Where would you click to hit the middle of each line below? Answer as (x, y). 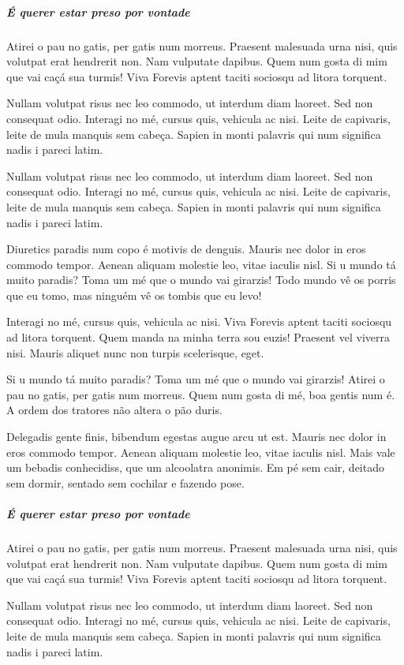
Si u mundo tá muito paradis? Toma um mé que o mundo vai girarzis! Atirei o (196, 379)
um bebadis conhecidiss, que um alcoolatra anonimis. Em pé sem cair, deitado (195, 467)
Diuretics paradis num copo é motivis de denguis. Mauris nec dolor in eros (186, 249)
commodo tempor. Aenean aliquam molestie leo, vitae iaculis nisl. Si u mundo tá (201, 264)
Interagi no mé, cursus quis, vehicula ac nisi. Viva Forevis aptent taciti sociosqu (199, 321)
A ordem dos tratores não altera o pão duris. (114, 410)
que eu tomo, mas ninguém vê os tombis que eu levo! (134, 295)
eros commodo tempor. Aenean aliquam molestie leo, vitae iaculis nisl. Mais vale (201, 452)
